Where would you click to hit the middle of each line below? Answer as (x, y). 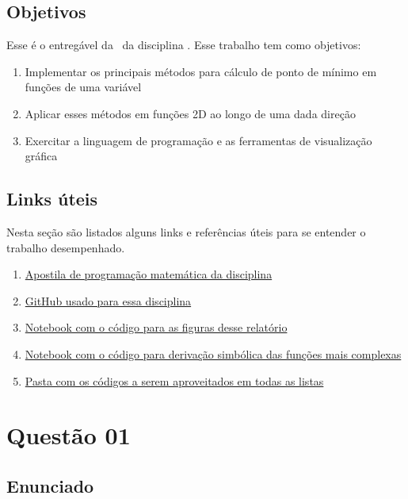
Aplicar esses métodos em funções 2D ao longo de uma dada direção (190, 113)
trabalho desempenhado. (66, 247)
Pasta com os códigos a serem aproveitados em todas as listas (174, 380)
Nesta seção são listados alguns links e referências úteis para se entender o (186, 231)
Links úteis (52, 199)
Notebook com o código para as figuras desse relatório (156, 327)
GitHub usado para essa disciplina (108, 300)
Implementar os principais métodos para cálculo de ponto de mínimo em (201, 71)
